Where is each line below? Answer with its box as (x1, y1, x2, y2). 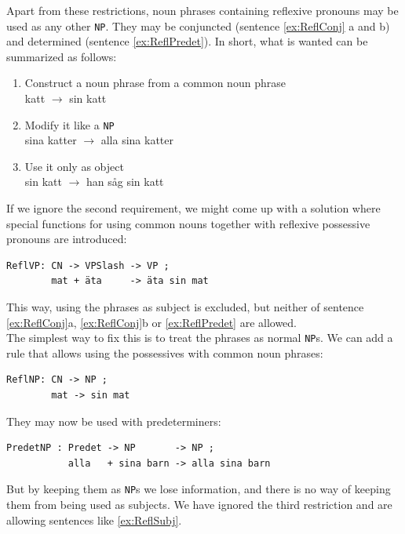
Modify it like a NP (24, 116, 115, 133)
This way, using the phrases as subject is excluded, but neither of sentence (6, 299, 364, 315)
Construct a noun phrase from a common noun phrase (24, 74, 286, 91)
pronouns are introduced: (6, 231, 127, 247)
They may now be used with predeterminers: (6, 412, 221, 429)
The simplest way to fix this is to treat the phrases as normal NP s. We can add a (6, 329, 393, 346)
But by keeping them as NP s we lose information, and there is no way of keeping (6, 481, 391, 497)
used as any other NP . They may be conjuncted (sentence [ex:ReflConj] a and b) (6, 17, 390, 34)
